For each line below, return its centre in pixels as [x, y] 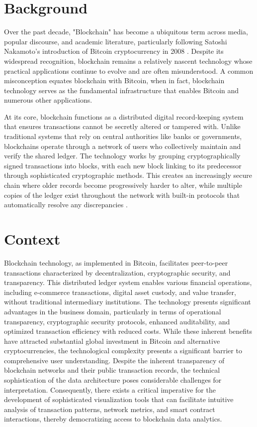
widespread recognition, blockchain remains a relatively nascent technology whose [128, 61]
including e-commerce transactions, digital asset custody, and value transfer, [120, 292]
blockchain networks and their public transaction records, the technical [112, 370]
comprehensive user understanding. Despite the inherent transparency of [114, 360]
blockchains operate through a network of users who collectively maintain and [123, 146]
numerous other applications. [48, 100]
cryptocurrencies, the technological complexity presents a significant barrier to [123, 351]
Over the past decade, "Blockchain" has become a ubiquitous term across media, [126, 32]
